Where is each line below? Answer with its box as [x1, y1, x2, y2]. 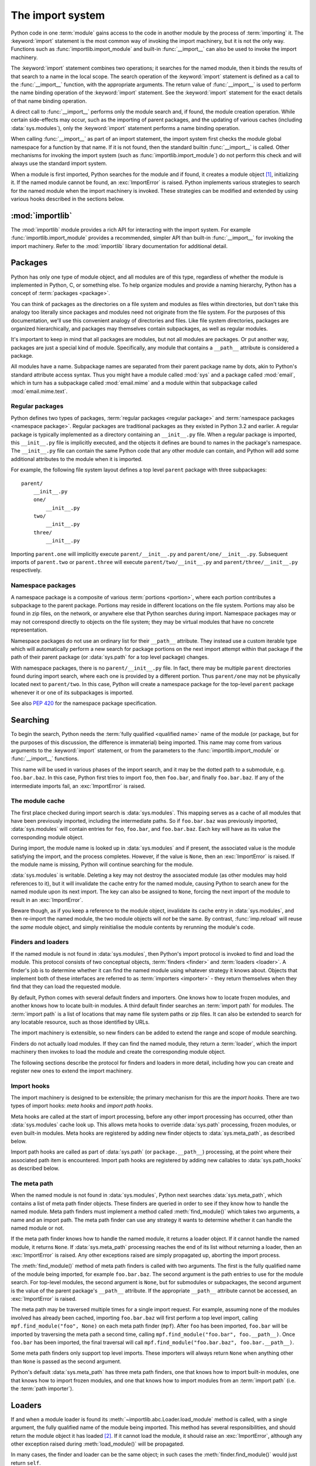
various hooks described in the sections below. [11, 195, 125, 202]
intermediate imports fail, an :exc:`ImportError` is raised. [11, 782, 146, 789]
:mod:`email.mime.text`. [11, 388, 68, 395]
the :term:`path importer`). [11, 1384, 74, 1392]
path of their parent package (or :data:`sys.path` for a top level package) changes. [11, 654, 209, 661]
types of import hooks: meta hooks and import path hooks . [11, 1102, 153, 1109]
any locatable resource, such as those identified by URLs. [11, 1018, 150, 1026]
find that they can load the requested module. [11, 983, 121, 990]
